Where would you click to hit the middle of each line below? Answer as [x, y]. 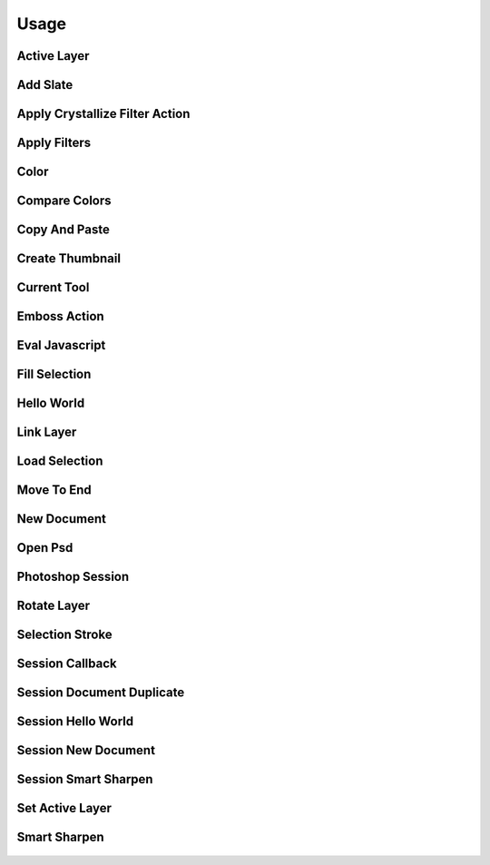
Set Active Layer [64, 808]
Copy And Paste [64, 230]
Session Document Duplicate [101, 693]
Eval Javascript [61, 345]
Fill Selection [54, 374]
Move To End [54, 490]
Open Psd [45, 548]
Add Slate [45, 85]
